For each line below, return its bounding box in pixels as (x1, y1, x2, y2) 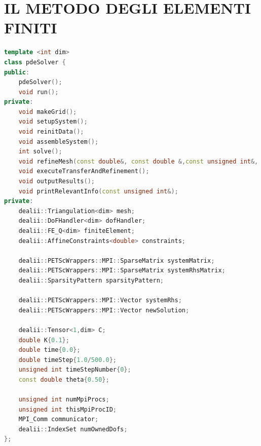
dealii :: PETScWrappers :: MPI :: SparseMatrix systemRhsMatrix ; (18, 267, 226, 274)
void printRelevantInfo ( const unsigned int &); (18, 187, 178, 195)
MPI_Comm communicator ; (18, 416, 99, 423)
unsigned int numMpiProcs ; (18, 396, 109, 403)
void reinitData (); (18, 128, 84, 136)
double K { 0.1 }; (18, 336, 69, 344)
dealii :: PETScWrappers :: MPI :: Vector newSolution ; (18, 306, 190, 314)
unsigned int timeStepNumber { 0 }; (18, 366, 131, 374)
